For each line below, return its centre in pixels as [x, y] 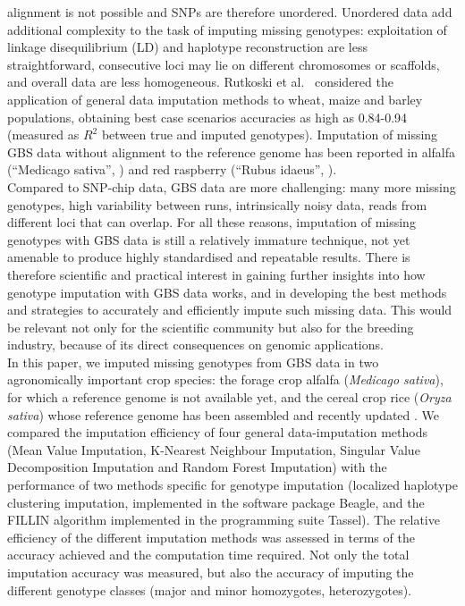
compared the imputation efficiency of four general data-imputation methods [217, 432]
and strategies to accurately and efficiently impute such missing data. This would [230, 310]
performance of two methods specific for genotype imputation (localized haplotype [232, 485]
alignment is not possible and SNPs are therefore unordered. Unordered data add [230, 12]
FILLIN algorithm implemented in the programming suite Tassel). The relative [224, 520]
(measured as [43, 135]
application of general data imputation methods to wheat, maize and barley [215, 99]
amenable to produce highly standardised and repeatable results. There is [209, 257]
